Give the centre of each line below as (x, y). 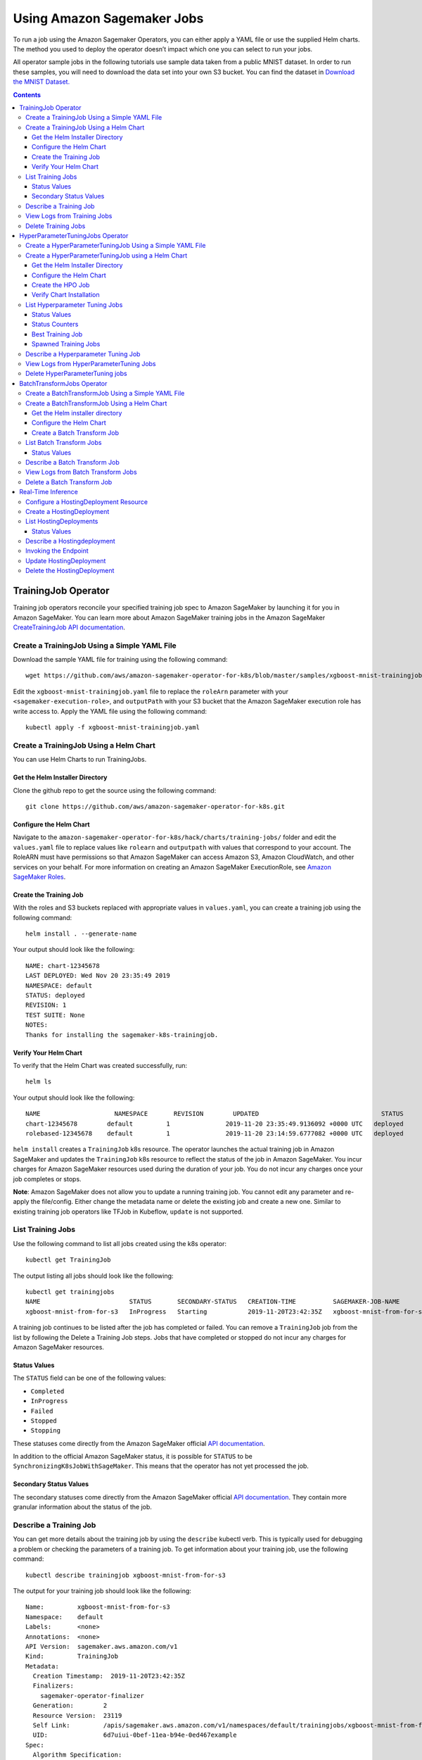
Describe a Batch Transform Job (72, 462)
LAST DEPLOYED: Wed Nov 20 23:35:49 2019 (98, 976)
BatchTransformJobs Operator (63, 383)
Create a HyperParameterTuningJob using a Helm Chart (107, 255)
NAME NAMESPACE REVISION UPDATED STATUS (215, 1114)
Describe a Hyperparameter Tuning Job (83, 354)
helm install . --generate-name (81, 934)
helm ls (39, 1082)
